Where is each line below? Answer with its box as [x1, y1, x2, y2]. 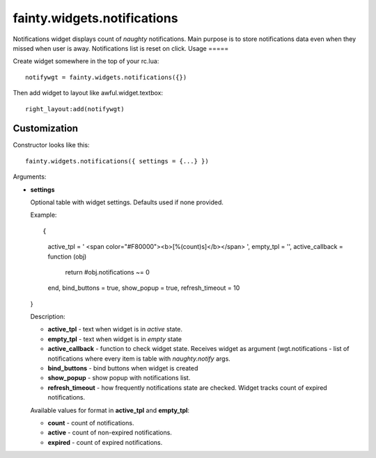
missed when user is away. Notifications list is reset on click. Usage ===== [13, 44, 229, 52]
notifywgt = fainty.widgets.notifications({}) [25, 73, 187, 81]
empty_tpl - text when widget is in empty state [47, 334, 182, 343]
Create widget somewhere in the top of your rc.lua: [13, 57, 159, 65]
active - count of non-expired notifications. [47, 428, 172, 437]
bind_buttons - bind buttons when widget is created [47, 364, 198, 373]
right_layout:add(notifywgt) [25, 105, 125, 113]
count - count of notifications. [47, 419, 134, 427]
